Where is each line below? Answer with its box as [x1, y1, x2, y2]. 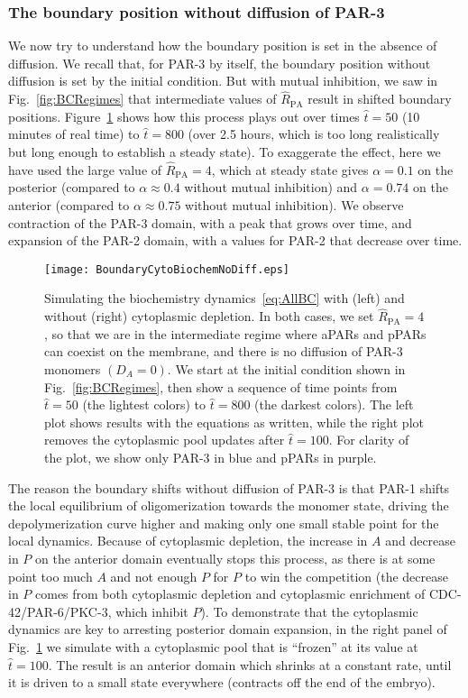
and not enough [110, 566, 197, 585]
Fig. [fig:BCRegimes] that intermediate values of [8, 89, 277, 108]
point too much [8, 566, 93, 585]
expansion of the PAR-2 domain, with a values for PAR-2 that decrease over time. [8, 231, 463, 250]
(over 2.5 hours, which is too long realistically [188, 124, 440, 143]
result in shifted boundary [307, 89, 452, 108]
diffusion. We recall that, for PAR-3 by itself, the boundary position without [8, 53, 431, 72]
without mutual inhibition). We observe [185, 196, 404, 214]
